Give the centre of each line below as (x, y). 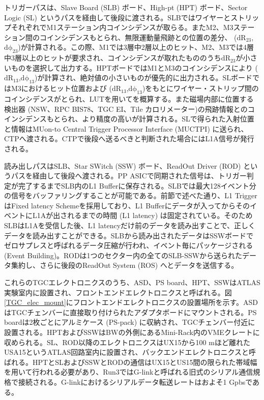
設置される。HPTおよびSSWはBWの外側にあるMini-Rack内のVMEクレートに (132, 332)
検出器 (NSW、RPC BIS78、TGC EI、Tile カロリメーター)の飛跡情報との (126, 109)
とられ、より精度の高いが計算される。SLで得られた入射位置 (154, 119)
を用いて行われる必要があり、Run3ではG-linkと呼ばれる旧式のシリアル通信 (129, 372)
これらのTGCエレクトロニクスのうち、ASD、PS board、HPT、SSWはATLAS (132, 282)
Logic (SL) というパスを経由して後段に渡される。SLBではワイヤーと (118, 17)
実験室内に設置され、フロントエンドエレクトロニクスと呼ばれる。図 (118, 292)
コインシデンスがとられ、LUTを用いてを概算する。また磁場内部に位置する (129, 98)
